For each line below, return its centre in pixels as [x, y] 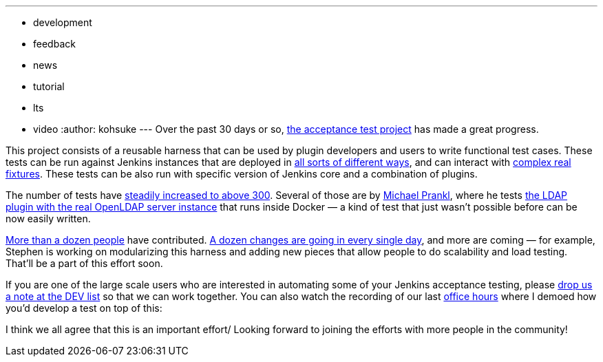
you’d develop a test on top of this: [84, 308]
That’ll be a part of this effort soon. [84, 263]
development [63, 22]
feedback [54, 44]
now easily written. [48, 219]
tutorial [49, 86]
